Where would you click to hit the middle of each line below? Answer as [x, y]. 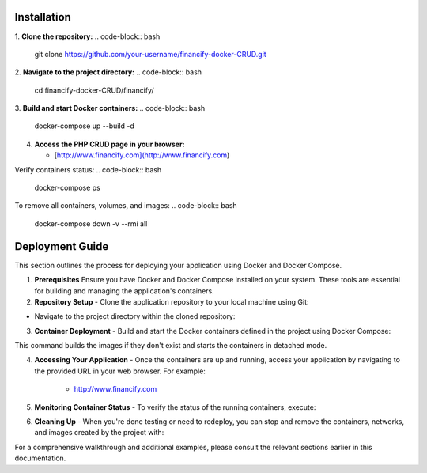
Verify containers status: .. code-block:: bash [88, 169]
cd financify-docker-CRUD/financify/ [94, 90]
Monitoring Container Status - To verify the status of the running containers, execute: [175, 407]
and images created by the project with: [99, 433]
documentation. [40, 458]
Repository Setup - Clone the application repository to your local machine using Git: [172, 301]
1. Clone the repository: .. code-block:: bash [87, 36]
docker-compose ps [67, 188]
